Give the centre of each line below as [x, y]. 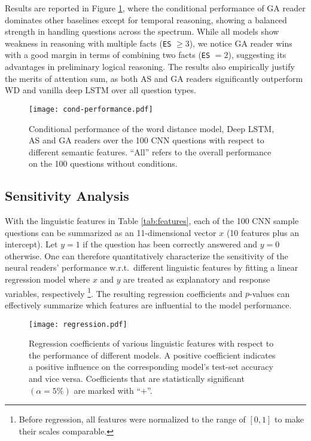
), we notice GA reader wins [241, 43]
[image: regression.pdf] [78, 324]
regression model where [48, 279]
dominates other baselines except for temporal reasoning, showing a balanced [146, 19]
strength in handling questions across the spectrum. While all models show [142, 31]
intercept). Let [31, 244]
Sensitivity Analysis [67, 196]
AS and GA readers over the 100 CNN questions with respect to [147, 140]
